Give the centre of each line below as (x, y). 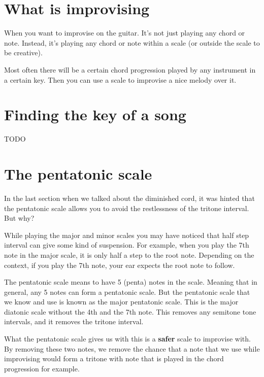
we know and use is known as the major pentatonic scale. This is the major (121, 302)
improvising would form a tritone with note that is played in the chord (114, 358)
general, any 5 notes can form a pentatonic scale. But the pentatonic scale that (127, 292)
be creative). (23, 53)
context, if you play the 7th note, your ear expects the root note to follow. (120, 265)
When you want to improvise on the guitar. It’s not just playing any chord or (125, 33)
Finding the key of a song (95, 114)
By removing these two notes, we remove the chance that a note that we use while (132, 348)
